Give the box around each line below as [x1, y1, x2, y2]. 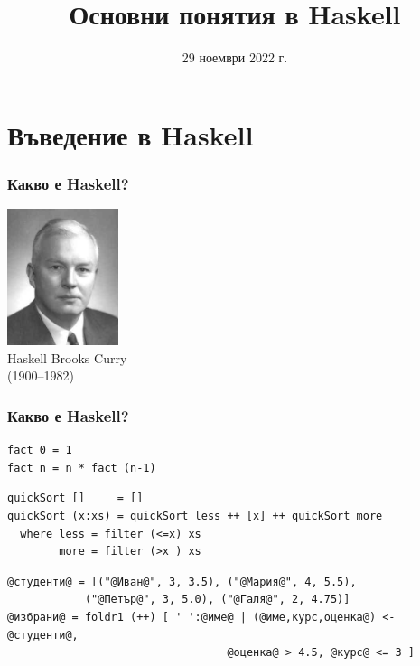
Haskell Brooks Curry [7, 348, 127, 367]
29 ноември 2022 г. [182, 48, 288, 67]
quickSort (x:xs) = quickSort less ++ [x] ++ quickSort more [7, 510, 383, 523]
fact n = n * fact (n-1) [7, 461, 156, 474]
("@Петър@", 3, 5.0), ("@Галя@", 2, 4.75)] [84, 593, 350, 606]
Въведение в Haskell [7, 116, 254, 153]
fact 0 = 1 [7, 444, 72, 457]
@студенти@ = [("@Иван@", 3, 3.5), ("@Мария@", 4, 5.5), [7, 575, 357, 588]
